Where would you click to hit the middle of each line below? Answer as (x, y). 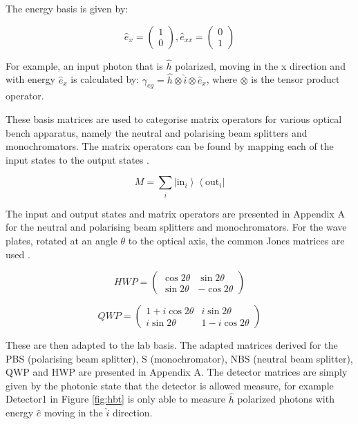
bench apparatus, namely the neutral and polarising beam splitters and (157, 132)
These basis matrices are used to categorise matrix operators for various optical (174, 119)
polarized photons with (286, 399)
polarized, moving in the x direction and (260, 65)
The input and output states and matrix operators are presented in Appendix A (175, 213)
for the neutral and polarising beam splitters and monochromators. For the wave (176, 227)
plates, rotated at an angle (62, 240)
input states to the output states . (77, 159)
